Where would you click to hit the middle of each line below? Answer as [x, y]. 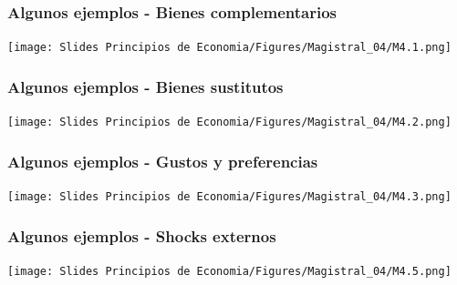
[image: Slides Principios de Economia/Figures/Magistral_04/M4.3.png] [229, 196]
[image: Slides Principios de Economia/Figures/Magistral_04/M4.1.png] [229, 48]
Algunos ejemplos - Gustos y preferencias [163, 161]
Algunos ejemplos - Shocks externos [142, 235]
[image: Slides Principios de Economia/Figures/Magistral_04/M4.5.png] [229, 271]
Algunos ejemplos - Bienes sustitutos [145, 86]
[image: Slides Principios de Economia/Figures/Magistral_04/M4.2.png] [229, 122]
